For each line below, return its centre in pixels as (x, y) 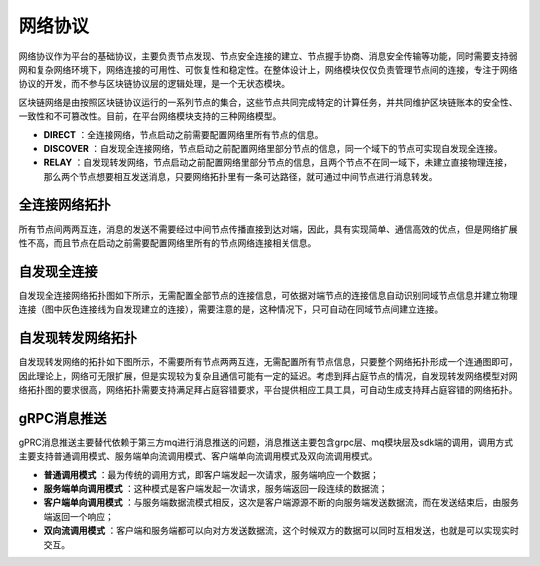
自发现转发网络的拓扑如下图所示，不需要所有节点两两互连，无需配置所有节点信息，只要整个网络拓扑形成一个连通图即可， (268, 362)
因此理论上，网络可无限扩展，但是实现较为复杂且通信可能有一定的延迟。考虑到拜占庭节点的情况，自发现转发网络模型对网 (268, 376)
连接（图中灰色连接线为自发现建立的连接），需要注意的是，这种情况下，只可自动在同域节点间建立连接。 (231, 309)
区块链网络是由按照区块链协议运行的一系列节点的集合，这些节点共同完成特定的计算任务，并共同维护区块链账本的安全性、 (268, 102)
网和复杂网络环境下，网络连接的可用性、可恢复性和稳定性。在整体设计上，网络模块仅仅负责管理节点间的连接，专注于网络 (268, 69)
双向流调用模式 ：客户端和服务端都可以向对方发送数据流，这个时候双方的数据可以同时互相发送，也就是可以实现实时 (281, 531)
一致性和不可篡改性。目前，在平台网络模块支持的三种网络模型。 (150, 116)
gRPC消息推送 (62, 418)
